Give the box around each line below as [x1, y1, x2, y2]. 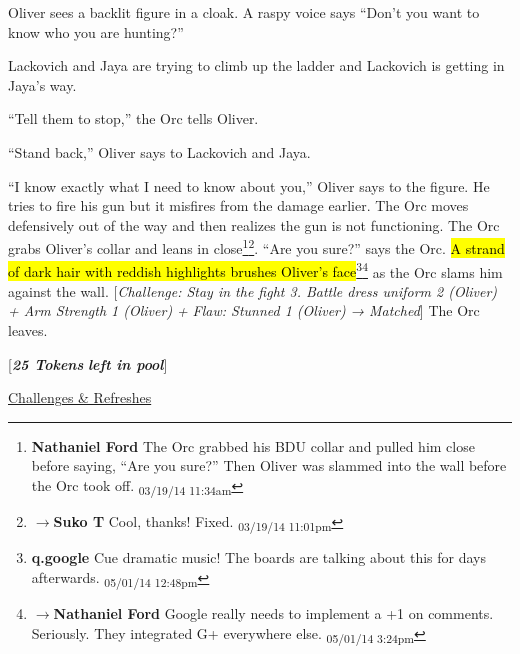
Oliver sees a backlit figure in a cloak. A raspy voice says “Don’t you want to [8, 2, 480, 22]
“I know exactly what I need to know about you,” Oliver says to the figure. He [8, 175, 490, 196]
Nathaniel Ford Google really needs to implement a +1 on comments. [53, 602, 494, 623]
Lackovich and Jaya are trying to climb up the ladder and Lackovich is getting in [8, 55, 505, 76]
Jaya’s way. [8, 74, 77, 95]
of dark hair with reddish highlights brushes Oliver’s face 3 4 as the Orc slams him [8, 258, 503, 282]
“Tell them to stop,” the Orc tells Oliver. [8, 108, 259, 129]
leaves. [8, 320, 48, 341]
